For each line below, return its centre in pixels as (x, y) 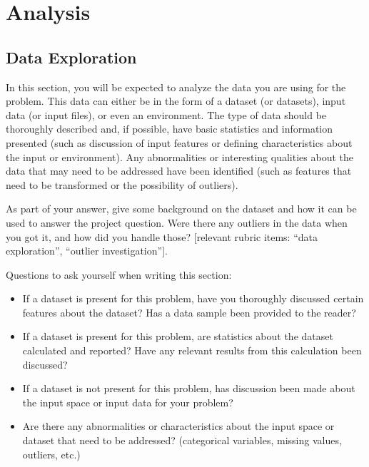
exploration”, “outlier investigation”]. (87, 251)
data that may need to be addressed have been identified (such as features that (179, 171)
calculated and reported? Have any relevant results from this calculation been (192, 350)
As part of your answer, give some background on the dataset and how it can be (181, 209)
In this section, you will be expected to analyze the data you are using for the (176, 87)
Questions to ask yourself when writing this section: (119, 274)
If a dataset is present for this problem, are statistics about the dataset (178, 336)
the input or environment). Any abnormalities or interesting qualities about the (180, 156)
